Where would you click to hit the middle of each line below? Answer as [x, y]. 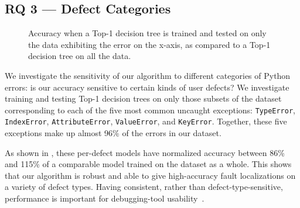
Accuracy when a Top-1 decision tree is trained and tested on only [147, 33]
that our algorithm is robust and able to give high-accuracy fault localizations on [150, 175]
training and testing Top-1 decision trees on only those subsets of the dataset [143, 98]
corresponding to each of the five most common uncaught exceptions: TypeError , [150, 110]
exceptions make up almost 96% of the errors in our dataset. [113, 133]
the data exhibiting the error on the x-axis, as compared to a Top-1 [149, 44]
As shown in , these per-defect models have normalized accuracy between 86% [145, 152]
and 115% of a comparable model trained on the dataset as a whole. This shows [148, 164]
